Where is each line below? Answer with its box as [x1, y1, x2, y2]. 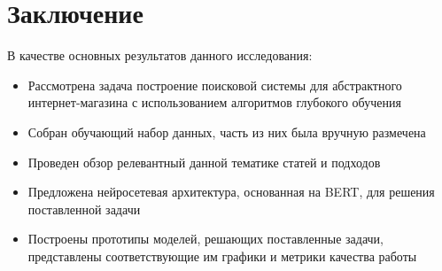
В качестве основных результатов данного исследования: [7, 46, 313, 65]
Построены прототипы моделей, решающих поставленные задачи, [27, 229, 384, 248]
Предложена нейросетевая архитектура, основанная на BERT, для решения [27, 182, 435, 201]
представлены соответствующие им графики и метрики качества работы [27, 246, 417, 265]
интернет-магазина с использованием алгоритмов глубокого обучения [27, 93, 401, 112]
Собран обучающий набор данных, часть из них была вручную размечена [27, 122, 426, 141]
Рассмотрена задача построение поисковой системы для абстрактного [27, 75, 402, 94]
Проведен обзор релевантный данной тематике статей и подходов [27, 152, 381, 171]
